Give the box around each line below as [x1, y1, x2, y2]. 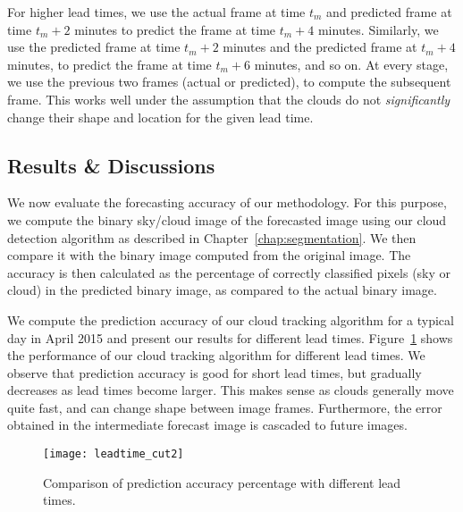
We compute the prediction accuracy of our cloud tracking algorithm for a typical [7, 310, 454, 329]
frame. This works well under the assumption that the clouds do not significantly [7, 89, 450, 108]
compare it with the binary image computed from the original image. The [7, 246, 411, 264]
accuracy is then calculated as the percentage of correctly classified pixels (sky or [7, 263, 451, 281]
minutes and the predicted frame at [223, 38, 417, 56]
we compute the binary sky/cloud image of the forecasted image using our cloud [7, 210, 447, 229]
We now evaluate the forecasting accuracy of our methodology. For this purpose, [7, 193, 447, 212]
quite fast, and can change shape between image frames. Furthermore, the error [7, 398, 442, 416]
